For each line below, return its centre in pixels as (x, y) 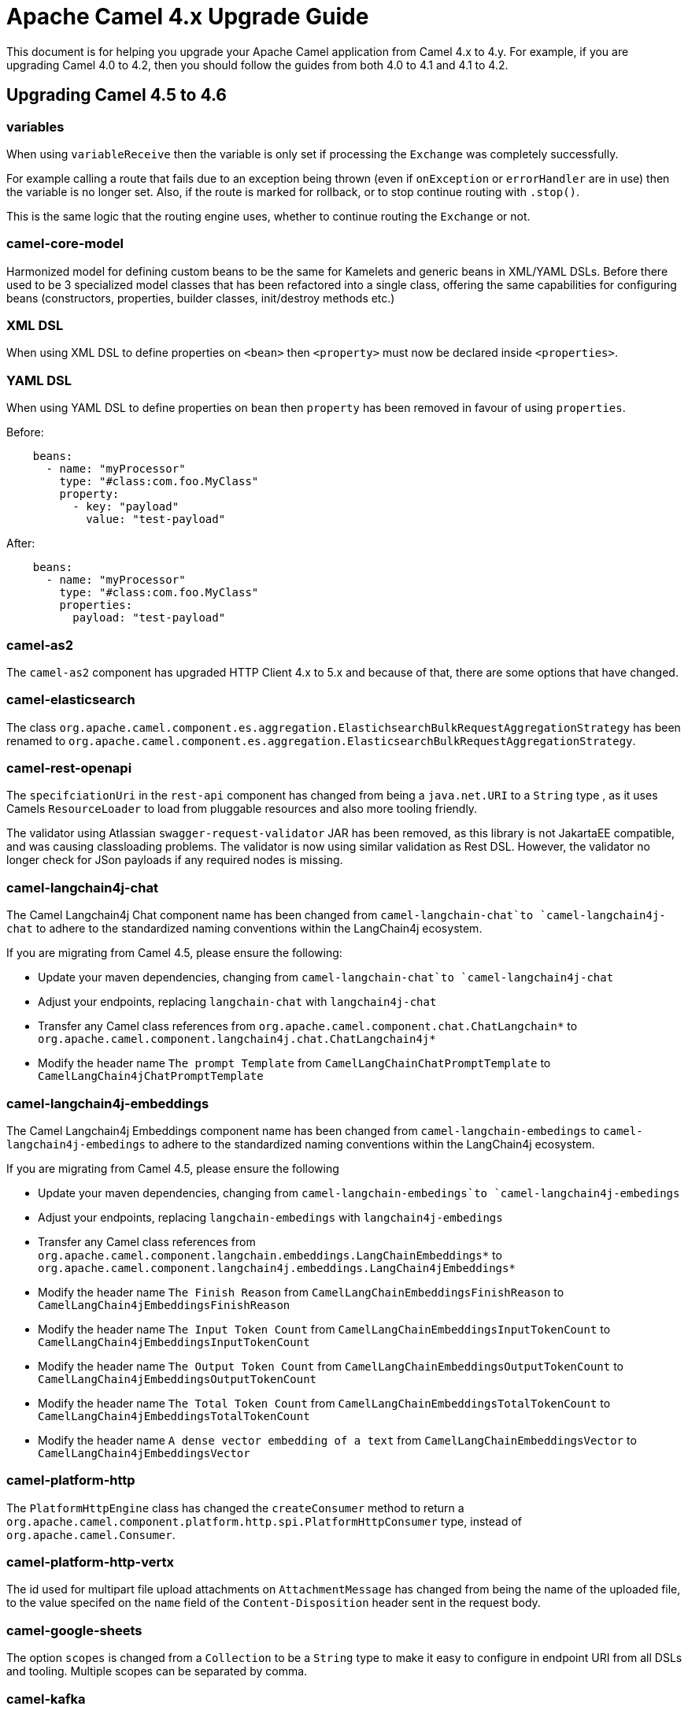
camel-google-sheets (74, 1630)
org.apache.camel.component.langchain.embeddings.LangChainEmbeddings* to (270, 1255)
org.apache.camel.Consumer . (91, 1534)
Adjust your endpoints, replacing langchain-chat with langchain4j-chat (237, 1002)
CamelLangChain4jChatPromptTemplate (151, 1076)
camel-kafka (46, 1699)
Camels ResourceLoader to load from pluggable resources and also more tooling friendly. (242, 809)
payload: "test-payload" (149, 618)
